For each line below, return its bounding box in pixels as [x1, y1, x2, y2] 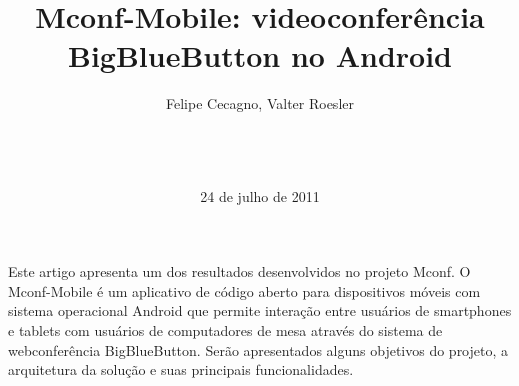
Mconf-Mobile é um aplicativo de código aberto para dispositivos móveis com [8, 280, 481, 301]
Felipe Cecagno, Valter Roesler [166, 93, 354, 114]
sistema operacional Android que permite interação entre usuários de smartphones [8, 300, 512, 321]
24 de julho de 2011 [200, 185, 320, 206]
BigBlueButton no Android [68, 35, 452, 76]
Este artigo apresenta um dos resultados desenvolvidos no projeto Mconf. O [8, 261, 471, 282]
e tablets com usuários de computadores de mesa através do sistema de [8, 320, 443, 341]
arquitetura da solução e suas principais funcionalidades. [8, 359, 354, 380]
